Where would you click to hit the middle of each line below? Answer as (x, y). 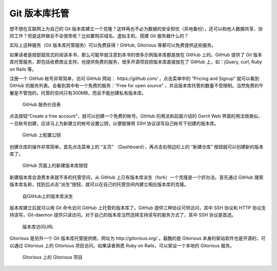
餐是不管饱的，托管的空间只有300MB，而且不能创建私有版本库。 (78, 93)
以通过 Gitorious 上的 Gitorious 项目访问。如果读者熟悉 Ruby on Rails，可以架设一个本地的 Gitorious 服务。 (122, 245)
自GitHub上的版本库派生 (48, 196)
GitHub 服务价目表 (42, 105)
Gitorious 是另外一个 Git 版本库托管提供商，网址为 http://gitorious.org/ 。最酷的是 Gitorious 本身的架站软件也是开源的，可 (138, 238)
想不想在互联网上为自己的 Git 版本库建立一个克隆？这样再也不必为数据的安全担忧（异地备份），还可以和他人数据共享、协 (136, 29)
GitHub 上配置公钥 (42, 135)
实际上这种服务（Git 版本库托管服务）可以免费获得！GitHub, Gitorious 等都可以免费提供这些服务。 (113, 45)
